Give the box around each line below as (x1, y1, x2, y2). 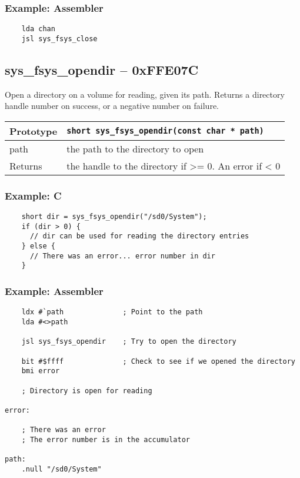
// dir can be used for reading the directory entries (29, 232, 249, 241)
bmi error (21, 367, 60, 376)
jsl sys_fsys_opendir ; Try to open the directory (21, 337, 236, 346)
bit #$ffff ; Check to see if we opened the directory (21, 357, 295, 366)
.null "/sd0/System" (21, 464, 102, 473)
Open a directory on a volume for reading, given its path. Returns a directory (5, 88, 285, 100)
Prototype (9, 124, 58, 138)
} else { (21, 242, 55, 251)
